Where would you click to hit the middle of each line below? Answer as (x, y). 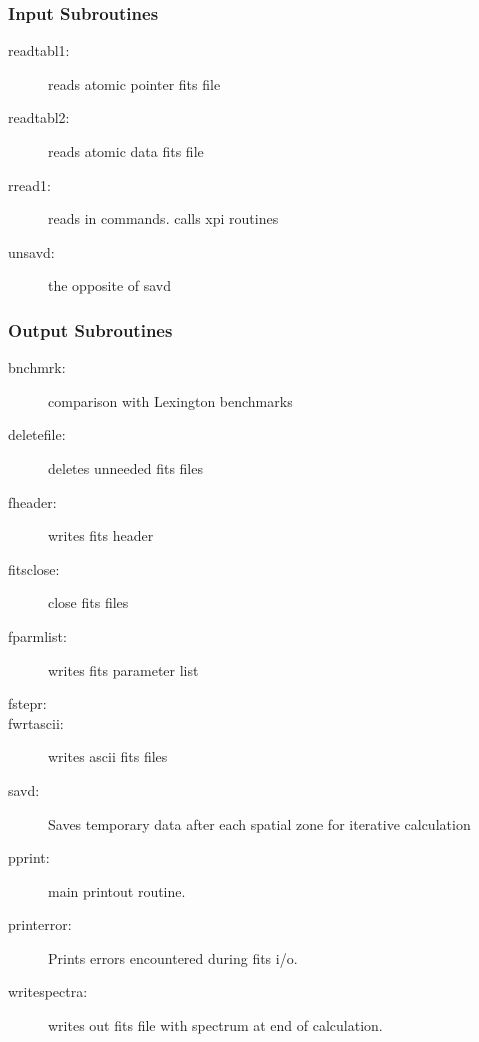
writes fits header (101, 535)
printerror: (40, 924)
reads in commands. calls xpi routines (163, 218)
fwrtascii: (36, 722)
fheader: (32, 501)
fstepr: (27, 703)
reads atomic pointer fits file (134, 83)
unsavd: (31, 251)
